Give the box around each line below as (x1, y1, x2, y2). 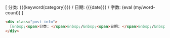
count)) (5, 10, 21, 16)
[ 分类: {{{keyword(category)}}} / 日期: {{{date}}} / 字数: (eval (5, 4, 133, 10)
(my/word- (133, 4, 155, 10)
